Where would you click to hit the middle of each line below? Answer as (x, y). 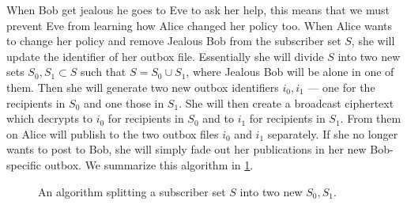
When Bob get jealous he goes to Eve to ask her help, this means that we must (198, 9)
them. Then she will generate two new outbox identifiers (143, 87)
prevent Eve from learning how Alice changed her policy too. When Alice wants (200, 25)
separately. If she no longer (333, 133)
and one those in (124, 102)
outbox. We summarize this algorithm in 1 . (149, 164)
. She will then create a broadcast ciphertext (286, 102)
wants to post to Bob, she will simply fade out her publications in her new (187, 149)
